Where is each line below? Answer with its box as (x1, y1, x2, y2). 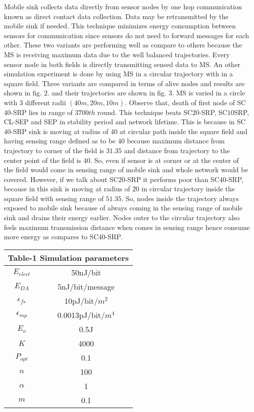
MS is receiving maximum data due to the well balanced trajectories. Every (4, 49, 230, 59)
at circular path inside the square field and (120, 126, 248, 136)
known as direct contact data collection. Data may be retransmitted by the (4, 11, 229, 21)
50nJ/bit (71, 266, 101, 278)
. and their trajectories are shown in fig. (47, 88, 167, 98)
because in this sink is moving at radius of (4, 183, 130, 194)
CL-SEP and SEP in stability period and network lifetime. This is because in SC (4, 116, 246, 127)
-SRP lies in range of (11, 107, 73, 117)
